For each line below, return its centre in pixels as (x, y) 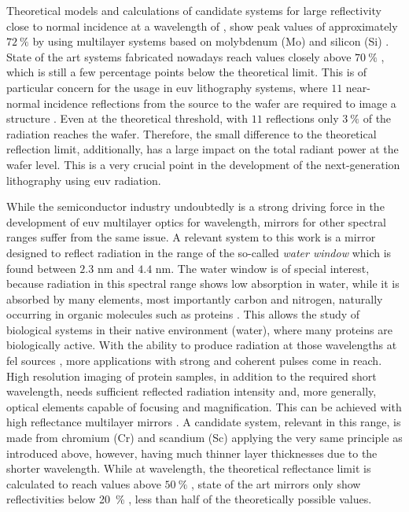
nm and (116, 268)
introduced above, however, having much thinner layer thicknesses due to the (192, 453)
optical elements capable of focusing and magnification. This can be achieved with (204, 406)
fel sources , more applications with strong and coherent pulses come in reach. (194, 361)
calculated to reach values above (84, 483)
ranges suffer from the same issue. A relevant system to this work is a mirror (191, 237)
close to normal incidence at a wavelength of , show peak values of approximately (202, 26)
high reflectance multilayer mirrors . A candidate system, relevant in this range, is (204, 422)
